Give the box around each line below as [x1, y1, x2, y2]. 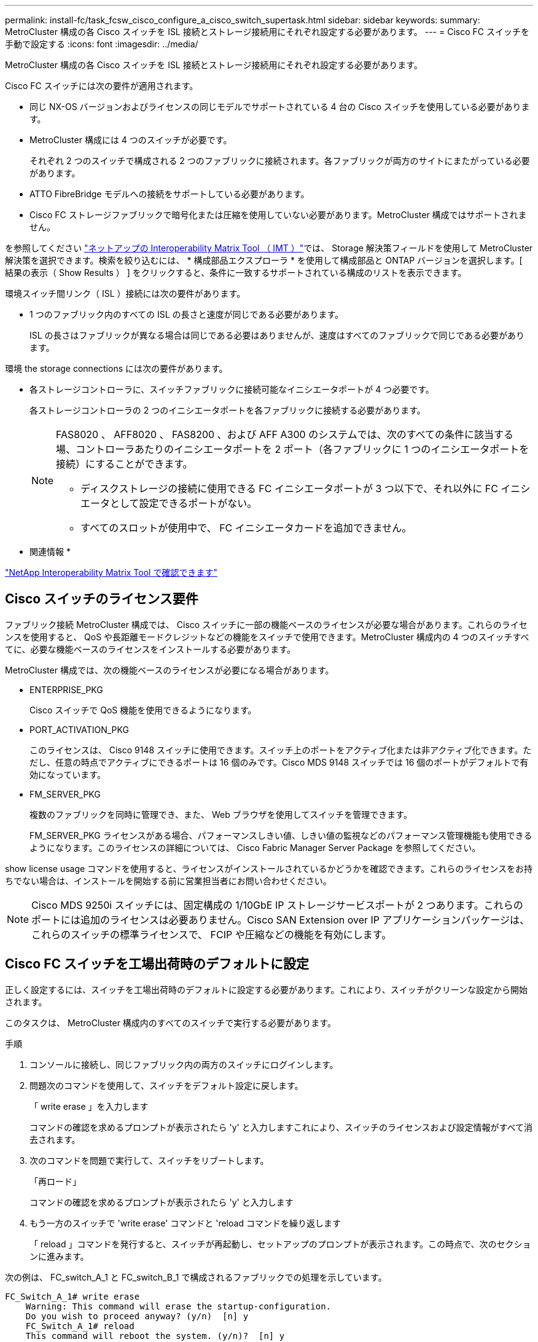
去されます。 [29, 1134, 80, 1145]
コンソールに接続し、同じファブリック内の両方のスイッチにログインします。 [29, 1059, 338, 1070]
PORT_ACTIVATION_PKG [29, 724, 129, 735]
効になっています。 [29, 769, 106, 780]
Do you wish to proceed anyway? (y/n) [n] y [25, 1311, 249, 1321]
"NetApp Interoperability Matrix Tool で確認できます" [5, 567, 217, 578]
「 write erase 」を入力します [29, 1101, 149, 1112]
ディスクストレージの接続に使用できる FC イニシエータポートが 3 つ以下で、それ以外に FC [80, 482, 498, 495]
